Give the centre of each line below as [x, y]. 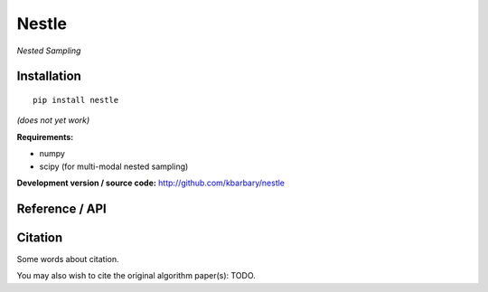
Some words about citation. [68, 259]
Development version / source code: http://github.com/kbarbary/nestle [150, 183]
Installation [49, 76]
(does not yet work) [53, 120]
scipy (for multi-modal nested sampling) [114, 166]
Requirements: [45, 137]
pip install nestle [76, 100]
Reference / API [62, 208]
